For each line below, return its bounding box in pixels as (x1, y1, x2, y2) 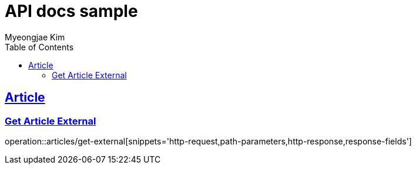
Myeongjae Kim (5, 32, 65, 42)
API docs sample (5, 1, 138, 21)
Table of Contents (5, 42, 74, 52)
